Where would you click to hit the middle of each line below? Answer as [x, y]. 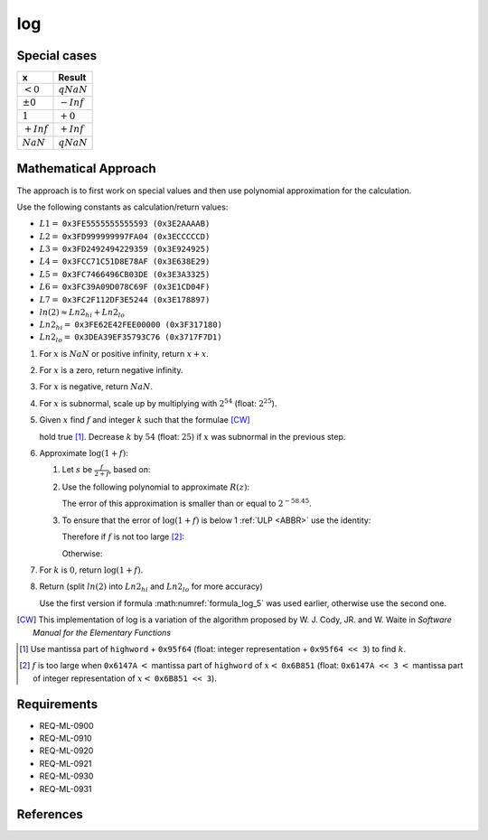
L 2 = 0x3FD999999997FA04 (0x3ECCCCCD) [125, 236]
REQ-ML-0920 [66, 751]
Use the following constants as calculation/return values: [122, 207]
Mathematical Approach [87, 168]
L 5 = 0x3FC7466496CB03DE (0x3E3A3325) [125, 274]
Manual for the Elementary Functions [102, 632]
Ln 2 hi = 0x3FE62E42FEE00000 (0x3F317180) [131, 325]
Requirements [57, 704]
